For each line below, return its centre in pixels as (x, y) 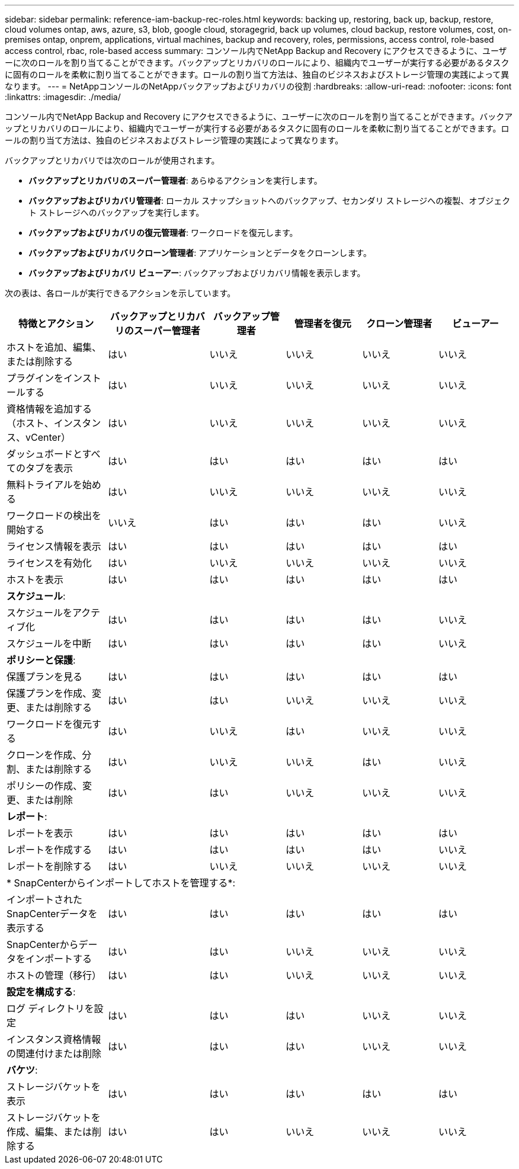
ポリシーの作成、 (45, 786)
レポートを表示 (40, 833)
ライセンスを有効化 (49, 563)
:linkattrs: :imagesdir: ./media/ (63, 97)
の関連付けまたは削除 (54, 1053)
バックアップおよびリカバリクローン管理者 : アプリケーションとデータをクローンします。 (200, 253)
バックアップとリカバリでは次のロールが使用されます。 (112, 160)
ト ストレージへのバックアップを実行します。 (116, 212)
